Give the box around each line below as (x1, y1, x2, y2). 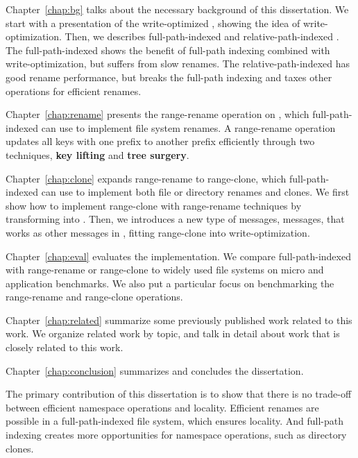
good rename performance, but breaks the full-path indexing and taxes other (6, 69, 332, 84)
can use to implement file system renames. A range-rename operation (41, 120, 336, 135)
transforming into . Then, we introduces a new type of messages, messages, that (6, 212, 345, 226)
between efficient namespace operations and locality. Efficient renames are (6, 400, 319, 414)
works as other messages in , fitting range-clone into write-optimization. (6, 225, 310, 239)
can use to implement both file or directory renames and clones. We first (41, 185, 350, 199)
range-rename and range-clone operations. (6, 289, 183, 304)
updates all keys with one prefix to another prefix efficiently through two (6, 134, 315, 149)
